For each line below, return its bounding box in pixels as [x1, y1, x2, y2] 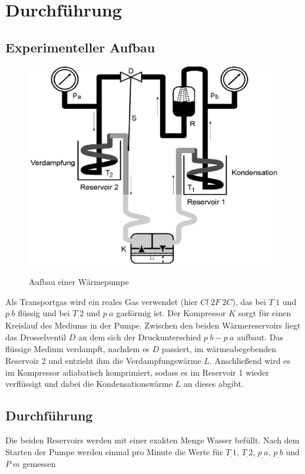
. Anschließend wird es [209, 354, 290, 367]
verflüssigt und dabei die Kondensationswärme [5, 377, 173, 390]
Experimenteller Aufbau [5, 38, 155, 56]
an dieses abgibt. [183, 377, 244, 390]
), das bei [232, 295, 266, 307]
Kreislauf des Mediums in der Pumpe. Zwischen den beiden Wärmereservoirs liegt [5, 319, 301, 332]
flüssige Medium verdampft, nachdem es [5, 343, 150, 355]
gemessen [22, 458, 56, 470]
